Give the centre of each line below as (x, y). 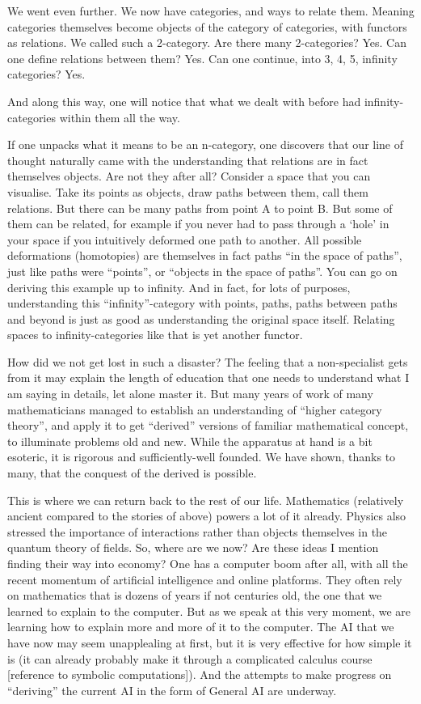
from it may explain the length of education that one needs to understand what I (208, 377)
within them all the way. (120, 117)
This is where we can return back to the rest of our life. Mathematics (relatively (206, 500)
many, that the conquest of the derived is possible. (132, 473)
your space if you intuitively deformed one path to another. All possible (185, 239)
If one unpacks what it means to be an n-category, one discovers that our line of (206, 144)
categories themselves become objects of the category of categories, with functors (207, 26)
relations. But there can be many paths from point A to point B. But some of (200, 208)
